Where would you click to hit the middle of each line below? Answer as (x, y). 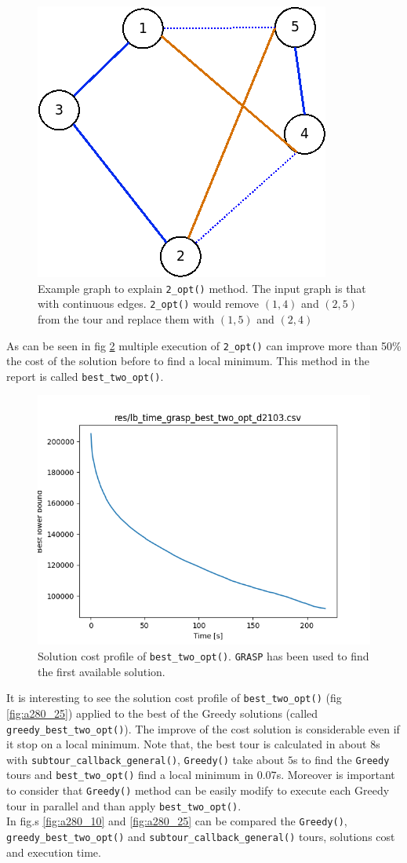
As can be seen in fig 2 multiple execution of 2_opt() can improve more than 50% (204, 345)
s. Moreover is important (336, 775)
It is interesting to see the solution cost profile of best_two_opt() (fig (174, 698)
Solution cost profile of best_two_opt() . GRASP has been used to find (203, 656)
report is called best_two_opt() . (85, 376)
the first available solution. (102, 671)
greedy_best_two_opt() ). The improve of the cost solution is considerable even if (203, 728)
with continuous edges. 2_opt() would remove (149, 304)
